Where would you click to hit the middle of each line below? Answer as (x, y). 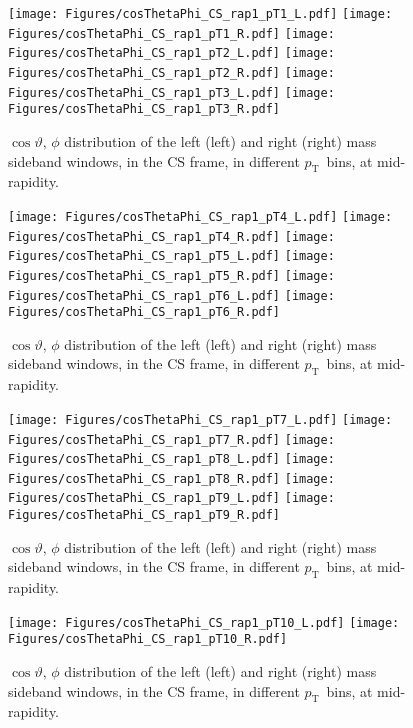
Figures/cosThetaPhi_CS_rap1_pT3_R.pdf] (144, 109)
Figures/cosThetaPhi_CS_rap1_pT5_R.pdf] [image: (171, 275)
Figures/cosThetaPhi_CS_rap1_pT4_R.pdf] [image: (171, 236)
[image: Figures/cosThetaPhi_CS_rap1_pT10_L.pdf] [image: (204, 622)
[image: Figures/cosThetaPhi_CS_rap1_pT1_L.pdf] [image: (200, 14)
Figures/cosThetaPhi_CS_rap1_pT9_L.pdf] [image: (171, 498)
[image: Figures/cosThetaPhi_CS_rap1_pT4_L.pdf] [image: (200, 216)
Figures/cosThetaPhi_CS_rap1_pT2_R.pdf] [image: (171, 72)
